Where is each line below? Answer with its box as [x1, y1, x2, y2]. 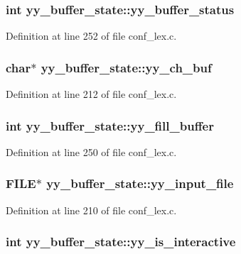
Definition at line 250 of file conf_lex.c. [6, 144, 177, 159]
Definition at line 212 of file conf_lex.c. [6, 87, 177, 101]
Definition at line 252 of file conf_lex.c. [6, 28, 177, 43]
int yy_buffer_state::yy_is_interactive [6, 233, 236, 250]
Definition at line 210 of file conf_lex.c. [6, 202, 177, 217]
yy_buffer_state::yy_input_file [46, 175, 234, 192]
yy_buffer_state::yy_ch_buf [41, 58, 212, 76]
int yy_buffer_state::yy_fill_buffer [6, 116, 214, 134]
